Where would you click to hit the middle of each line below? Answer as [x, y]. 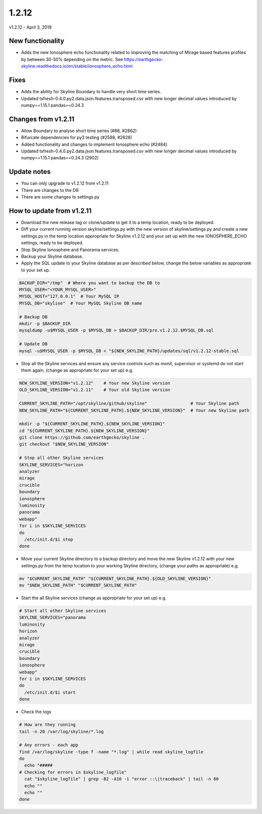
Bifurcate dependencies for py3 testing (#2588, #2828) [77, 137]
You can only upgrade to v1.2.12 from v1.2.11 [65, 183]
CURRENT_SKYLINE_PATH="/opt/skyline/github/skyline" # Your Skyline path [129, 404]
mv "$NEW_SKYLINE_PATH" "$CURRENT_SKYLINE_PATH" [78, 585]
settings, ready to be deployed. [52, 243]
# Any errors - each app [49, 745]
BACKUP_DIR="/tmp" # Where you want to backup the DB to [90, 283]
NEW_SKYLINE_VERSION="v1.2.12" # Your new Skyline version [95, 383]
